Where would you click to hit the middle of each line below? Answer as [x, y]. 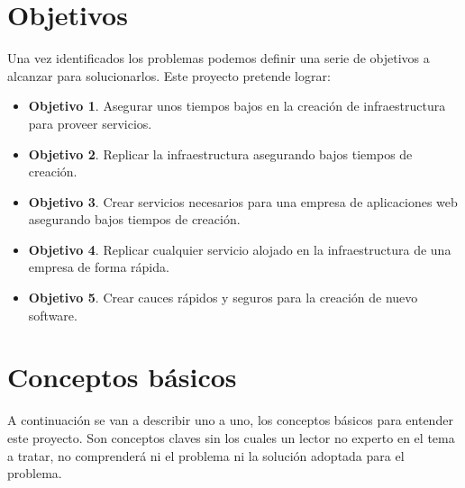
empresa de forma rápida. [99, 267]
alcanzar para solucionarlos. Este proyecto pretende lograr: [169, 75]
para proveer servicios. [90, 123]
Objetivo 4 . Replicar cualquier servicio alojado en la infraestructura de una [240, 249]
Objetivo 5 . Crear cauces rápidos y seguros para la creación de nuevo [223, 298]
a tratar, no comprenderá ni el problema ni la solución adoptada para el [206, 455]
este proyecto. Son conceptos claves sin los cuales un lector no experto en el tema [231, 437]
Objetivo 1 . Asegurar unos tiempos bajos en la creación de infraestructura [237, 106]
